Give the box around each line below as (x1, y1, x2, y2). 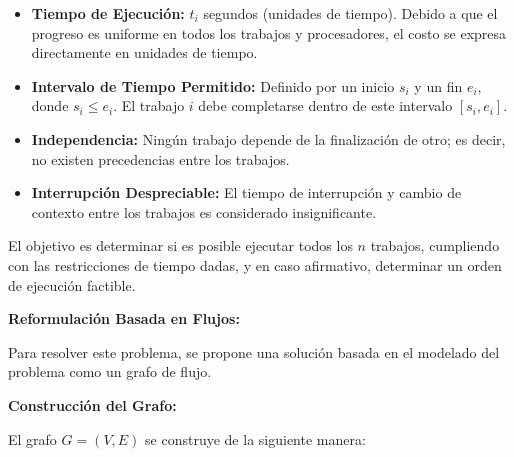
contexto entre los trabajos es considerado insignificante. (31, 201, 377, 222)
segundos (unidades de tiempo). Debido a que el (203, 3, 498, 23)
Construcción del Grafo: (8, 394, 177, 415)
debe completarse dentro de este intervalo (198, 95, 453, 116)
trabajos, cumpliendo (370, 235, 500, 256)
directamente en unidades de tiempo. (31, 42, 258, 63)
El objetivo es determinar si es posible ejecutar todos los (8, 235, 353, 256)
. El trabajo (113, 95, 185, 116)
